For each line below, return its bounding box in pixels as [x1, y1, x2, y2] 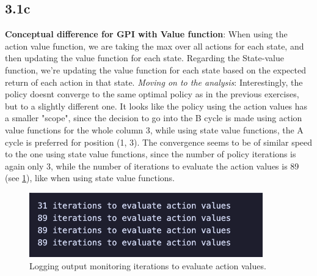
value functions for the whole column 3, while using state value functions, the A [5, 123, 304, 136]
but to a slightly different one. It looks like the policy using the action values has [5, 99, 308, 112]
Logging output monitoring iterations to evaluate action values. [29, 259, 266, 272]
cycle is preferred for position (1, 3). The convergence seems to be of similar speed [5, 135, 313, 148]
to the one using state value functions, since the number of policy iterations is [5, 147, 296, 160]
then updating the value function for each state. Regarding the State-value [5, 51, 284, 64]
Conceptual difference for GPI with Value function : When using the [5, 28, 288, 40]
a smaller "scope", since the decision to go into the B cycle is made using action [5, 111, 302, 124]
